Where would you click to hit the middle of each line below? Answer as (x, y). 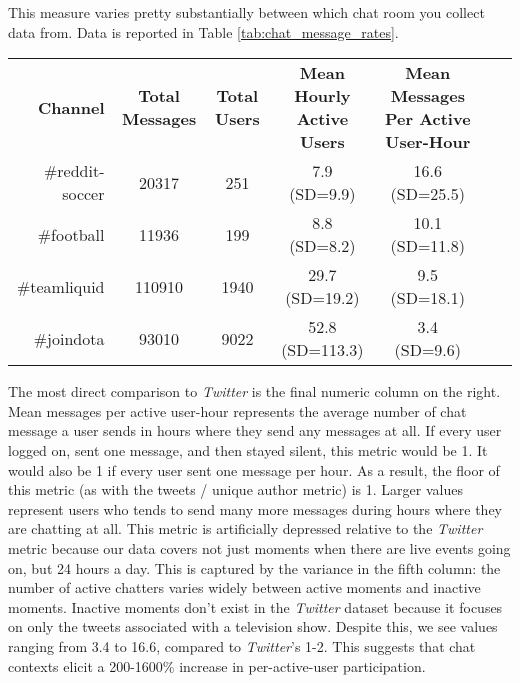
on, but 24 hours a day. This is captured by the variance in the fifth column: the (254, 567)
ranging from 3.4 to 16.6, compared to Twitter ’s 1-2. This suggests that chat (242, 645)
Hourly (322, 96)
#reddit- (74, 171)
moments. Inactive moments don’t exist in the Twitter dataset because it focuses (255, 606)
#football (71, 234)
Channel (71, 107)
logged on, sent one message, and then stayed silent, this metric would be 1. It (248, 449)
